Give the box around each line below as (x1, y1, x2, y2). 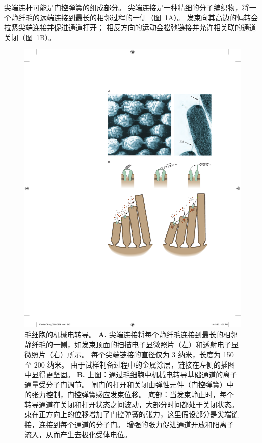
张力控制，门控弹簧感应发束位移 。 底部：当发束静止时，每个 (31, 389, 234, 400)
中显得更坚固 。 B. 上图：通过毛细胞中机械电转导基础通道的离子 (24, 369, 238, 380)
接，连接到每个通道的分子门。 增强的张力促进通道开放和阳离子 (24, 419, 234, 430)
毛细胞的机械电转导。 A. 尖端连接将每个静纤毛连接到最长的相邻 (24, 329, 238, 340)
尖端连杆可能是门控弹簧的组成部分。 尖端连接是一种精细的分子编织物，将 (4, 2, 249, 12)
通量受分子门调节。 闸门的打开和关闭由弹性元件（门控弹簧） (24, 379, 227, 389)
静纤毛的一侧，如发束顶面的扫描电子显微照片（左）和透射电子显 (24, 339, 239, 350)
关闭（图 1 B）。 (4, 32, 56, 42)
